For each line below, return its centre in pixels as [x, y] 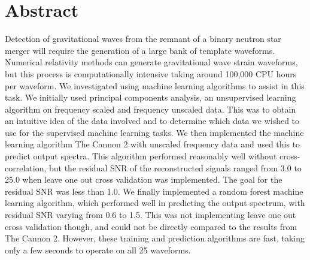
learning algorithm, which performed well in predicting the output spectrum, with [155, 203]
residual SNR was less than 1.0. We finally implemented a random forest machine [154, 191]
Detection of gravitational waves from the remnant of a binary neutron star [143, 39]
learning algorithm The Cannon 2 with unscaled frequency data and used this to [153, 144]
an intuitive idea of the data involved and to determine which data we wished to [152, 121]
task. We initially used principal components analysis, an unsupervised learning [151, 97]
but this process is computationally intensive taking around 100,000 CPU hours [151, 73]
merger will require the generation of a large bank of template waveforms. [140, 50]
